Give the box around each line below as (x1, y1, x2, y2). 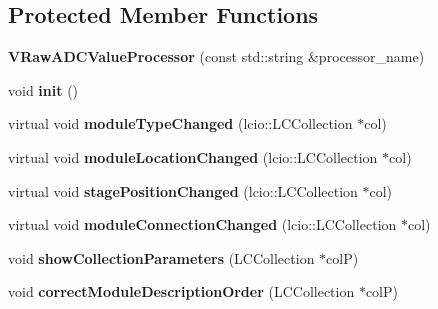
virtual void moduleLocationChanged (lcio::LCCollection (8, 146, 378, 167)
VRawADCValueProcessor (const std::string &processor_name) (8, 46, 425, 67)
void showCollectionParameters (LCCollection (8, 247, 315, 268)
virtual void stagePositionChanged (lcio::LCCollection (8, 180, 358, 201)
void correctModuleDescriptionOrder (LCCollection (8, 281, 355, 302)
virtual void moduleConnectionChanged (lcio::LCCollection (8, 214, 397, 235)
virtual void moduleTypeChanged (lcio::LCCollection (8, 113, 353, 134)
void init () (8, 79, 79, 100)
